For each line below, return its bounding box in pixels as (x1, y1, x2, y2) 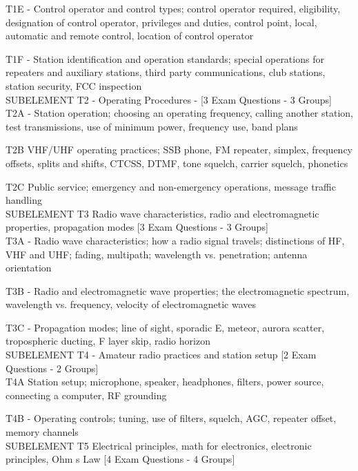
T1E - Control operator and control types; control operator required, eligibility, (6, 1, 341, 15)
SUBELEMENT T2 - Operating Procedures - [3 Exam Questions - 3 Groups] (6, 92, 332, 106)
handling (6, 193, 42, 207)
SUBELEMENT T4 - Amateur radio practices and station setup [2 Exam (6, 347, 317, 362)
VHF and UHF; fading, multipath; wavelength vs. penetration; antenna (6, 247, 308, 261)
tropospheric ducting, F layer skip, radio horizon (6, 334, 210, 348)
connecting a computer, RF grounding (6, 387, 167, 402)
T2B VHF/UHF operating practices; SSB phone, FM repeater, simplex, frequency (6, 142, 353, 157)
